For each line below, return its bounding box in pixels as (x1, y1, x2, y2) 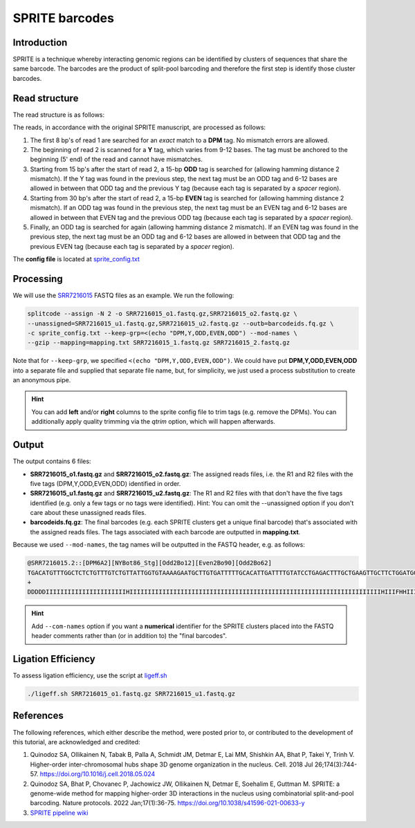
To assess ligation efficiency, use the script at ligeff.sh (12, 671, 167, 680)
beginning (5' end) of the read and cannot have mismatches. (30, 156, 203, 164)
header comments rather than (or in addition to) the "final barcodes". (31, 632, 228, 640)
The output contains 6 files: (12, 457, 91, 466)
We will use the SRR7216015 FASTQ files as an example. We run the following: (12, 291, 234, 300)
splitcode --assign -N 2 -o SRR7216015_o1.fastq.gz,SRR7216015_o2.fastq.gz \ (27, 310, 297, 318)
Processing (12, 273, 63, 285)
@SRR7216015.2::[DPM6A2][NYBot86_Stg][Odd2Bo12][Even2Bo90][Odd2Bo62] (27, 559, 273, 567)
